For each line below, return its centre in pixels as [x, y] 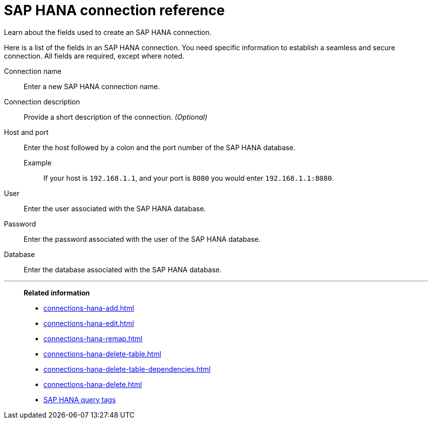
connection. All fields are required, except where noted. [94, 56]
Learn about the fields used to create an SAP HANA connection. [108, 32]
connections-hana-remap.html [93, 338]
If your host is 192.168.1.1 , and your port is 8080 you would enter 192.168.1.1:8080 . [189, 178]
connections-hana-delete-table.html [102, 354]
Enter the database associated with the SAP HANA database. [123, 269]
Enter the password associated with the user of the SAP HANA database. [142, 239]
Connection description [42, 101]
